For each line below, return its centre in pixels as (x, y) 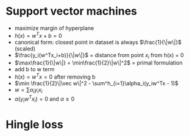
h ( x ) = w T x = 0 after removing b (55, 76)
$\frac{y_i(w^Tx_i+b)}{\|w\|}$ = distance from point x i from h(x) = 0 (99, 56)
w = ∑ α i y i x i (29, 91)
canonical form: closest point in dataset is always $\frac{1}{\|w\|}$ (98, 42)
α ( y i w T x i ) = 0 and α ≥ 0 (44, 99)
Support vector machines (72, 11)
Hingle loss (34, 125)
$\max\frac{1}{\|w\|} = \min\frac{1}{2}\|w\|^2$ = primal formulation (99, 63)
